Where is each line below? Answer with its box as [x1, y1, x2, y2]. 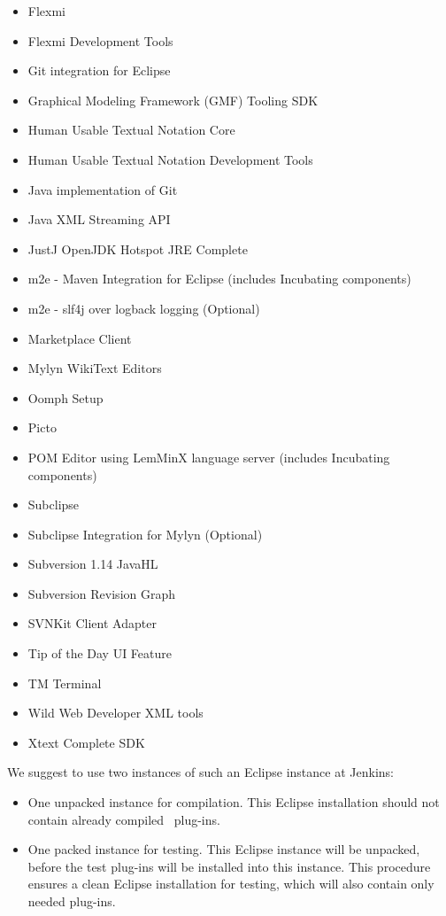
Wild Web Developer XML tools [27, 703, 204, 722]
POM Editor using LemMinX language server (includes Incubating [27, 447, 390, 466]
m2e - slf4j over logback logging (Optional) [27, 299, 260, 317]
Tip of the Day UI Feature [27, 644, 173, 663]
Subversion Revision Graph [27, 584, 176, 602]
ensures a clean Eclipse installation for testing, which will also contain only [27, 874, 434, 893]
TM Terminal [27, 673, 102, 692]
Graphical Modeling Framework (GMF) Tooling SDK [27, 90, 319, 109]
